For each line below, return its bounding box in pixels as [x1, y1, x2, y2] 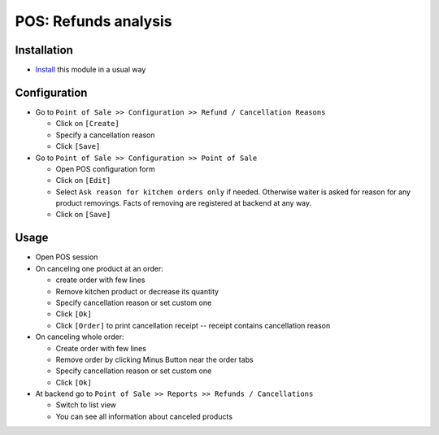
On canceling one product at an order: [35, 263, 163, 273]
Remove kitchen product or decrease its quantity [55, 286, 219, 296]
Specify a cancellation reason [55, 130, 155, 140]
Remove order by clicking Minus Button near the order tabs [55, 355, 254, 364]
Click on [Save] [55, 210, 111, 220]
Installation [15, 43, 73, 57]
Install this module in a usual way [35, 65, 146, 75]
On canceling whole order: [35, 332, 125, 341]
